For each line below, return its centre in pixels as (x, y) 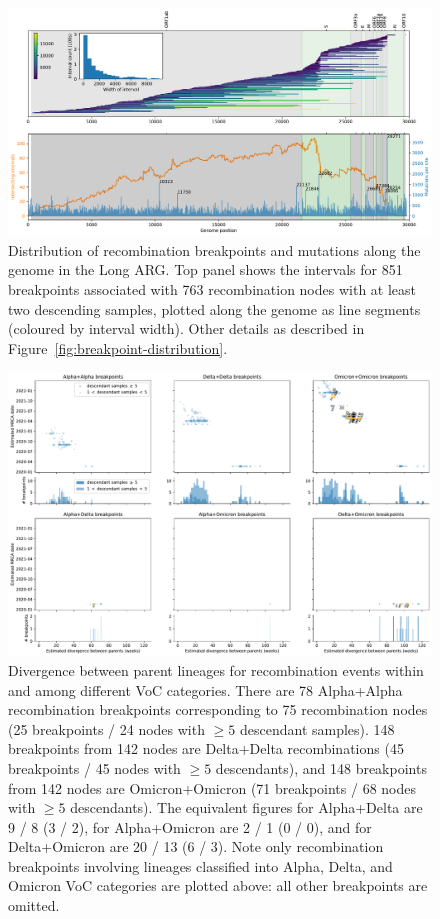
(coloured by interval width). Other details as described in (186, 328)
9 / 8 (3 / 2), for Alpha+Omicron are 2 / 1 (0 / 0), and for (190, 826)
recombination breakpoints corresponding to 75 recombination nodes (218, 709)
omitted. (34, 905)
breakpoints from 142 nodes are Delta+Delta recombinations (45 (206, 748)
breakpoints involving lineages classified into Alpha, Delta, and (200, 865)
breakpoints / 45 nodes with (94, 767)
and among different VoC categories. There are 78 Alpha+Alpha (205, 689)
